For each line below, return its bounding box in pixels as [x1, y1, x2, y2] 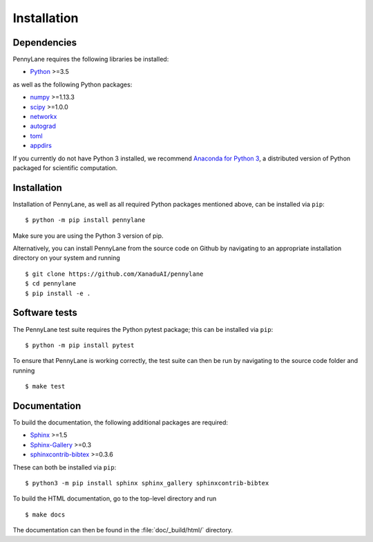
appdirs [30, 142, 52, 150]
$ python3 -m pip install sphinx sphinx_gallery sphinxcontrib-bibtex [25, 479, 269, 487]
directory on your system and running [12, 254, 120, 262]
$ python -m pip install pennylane [25, 216, 146, 224]
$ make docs [25, 510, 66, 518]
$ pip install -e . [25, 289, 91, 297]
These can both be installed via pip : [12, 463, 117, 471]
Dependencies [12, 37, 77, 48]
